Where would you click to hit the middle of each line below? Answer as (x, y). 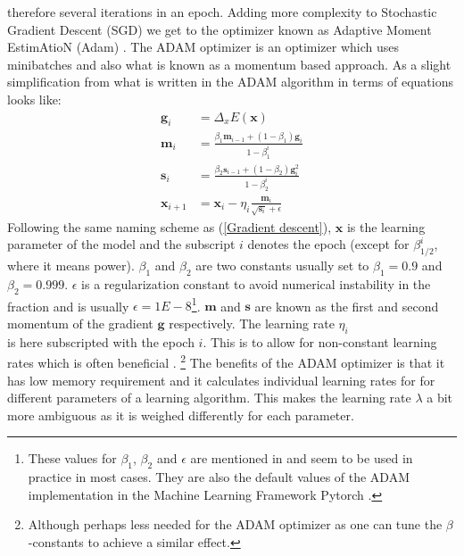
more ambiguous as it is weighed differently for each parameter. (181, 415)
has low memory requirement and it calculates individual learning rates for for (221, 380)
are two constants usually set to (282, 266)
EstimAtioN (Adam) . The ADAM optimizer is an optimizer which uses (203, 47)
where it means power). (71, 266)
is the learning (386, 226)
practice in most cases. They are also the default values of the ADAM (219, 477)
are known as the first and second (347, 306)
